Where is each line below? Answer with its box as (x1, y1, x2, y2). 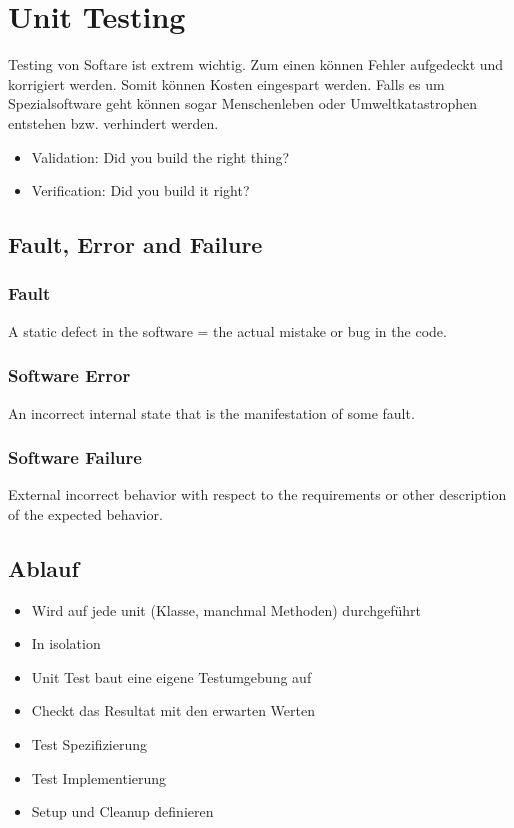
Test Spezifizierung (31, 734, 148, 755)
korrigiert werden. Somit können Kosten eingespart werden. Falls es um (8, 73, 445, 94)
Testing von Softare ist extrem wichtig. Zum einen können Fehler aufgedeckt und (8, 54, 504, 75)
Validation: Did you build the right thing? (31, 146, 290, 167)
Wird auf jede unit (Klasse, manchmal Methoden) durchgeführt (31, 599, 422, 620)
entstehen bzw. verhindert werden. (8, 112, 219, 133)
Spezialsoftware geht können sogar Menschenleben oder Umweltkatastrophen (8, 93, 478, 114)
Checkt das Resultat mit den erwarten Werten (31, 700, 315, 721)
